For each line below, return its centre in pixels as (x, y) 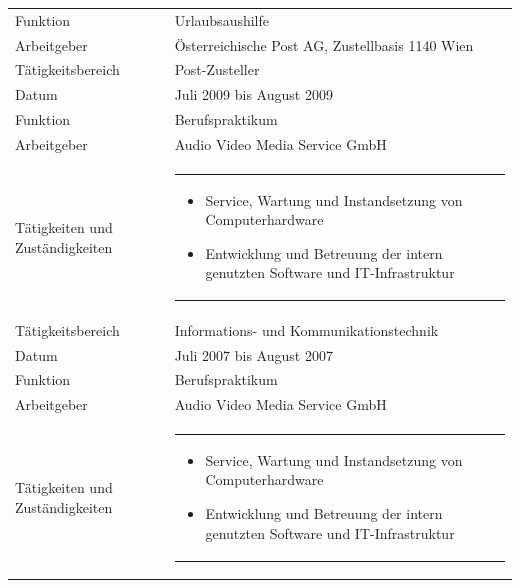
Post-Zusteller (217, 69)
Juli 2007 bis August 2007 (253, 354)
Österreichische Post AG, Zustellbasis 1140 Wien (324, 44)
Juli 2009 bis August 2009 (253, 94)
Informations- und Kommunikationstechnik (306, 329)
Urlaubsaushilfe (222, 19)
